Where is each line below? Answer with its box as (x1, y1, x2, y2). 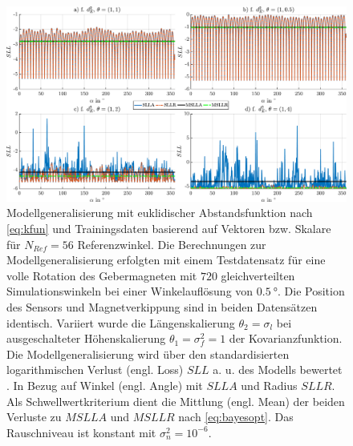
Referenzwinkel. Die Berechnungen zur (77, 235, 266, 252)
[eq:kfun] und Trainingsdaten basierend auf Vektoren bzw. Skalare (6, 220, 331, 237)
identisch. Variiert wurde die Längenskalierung (6, 314, 235, 331)
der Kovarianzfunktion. (229, 330, 343, 347)
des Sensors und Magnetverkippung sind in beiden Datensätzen (6, 299, 318, 315)
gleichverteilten (221, 267, 295, 283)
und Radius (241, 377, 298, 393)
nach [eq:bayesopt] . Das (178, 408, 294, 425)
